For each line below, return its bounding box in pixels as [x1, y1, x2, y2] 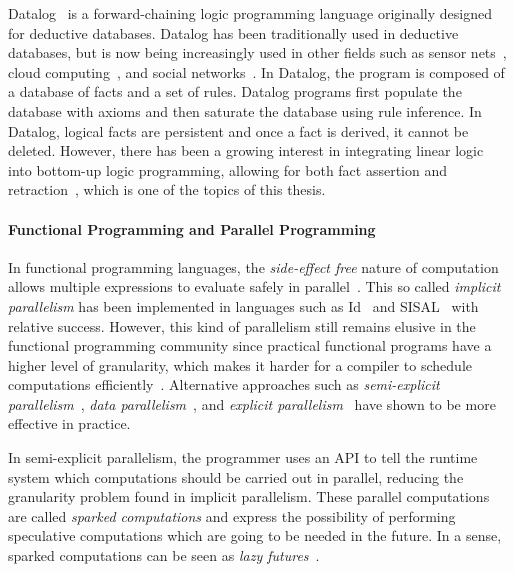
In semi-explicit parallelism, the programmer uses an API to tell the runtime [8, 447, 478, 468]
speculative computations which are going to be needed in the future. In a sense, [8, 525, 502, 546]
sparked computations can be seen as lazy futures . [8, 545, 320, 566]
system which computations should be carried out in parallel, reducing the [8, 466, 464, 487]
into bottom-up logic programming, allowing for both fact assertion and [8, 159, 448, 180]
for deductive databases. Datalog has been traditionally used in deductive [8, 22, 459, 43]
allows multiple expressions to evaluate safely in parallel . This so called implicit [8, 276, 501, 297]
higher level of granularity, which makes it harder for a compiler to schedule [8, 354, 472, 375]
